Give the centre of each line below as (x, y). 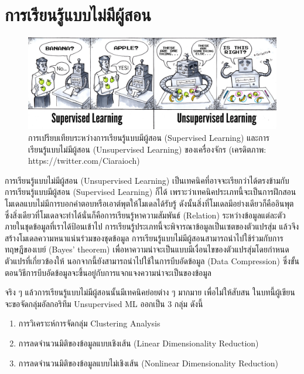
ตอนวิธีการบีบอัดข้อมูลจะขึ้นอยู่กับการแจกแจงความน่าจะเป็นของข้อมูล (108, 272)
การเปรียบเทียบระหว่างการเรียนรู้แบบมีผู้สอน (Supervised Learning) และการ (149, 138)
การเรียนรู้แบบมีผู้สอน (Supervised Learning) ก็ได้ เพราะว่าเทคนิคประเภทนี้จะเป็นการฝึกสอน (151, 192)
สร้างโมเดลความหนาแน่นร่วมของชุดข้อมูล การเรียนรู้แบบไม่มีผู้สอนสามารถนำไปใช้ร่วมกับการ (144, 237)
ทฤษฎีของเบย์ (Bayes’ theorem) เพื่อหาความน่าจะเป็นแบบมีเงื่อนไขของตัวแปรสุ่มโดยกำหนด (147, 249)
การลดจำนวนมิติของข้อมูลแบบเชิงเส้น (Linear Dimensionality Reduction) (139, 343)
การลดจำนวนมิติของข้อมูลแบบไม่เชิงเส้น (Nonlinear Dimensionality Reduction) (148, 363)
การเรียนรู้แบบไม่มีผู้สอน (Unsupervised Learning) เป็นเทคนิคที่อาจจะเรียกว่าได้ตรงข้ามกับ (147, 180)
